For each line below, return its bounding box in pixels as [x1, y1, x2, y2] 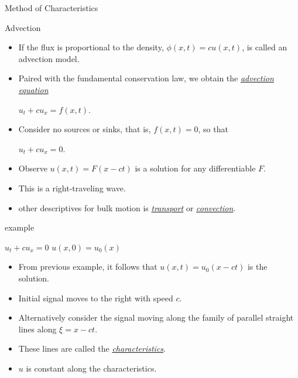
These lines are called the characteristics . [18, 342, 166, 355]
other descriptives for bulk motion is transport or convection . [18, 201, 236, 214]
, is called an [242, 41, 287, 53]
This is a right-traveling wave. [18, 181, 126, 194]
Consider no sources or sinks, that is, [18, 123, 151, 135]
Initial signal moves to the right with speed [18, 291, 173, 304]
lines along [18, 322, 57, 335]
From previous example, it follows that [18, 260, 157, 273]
